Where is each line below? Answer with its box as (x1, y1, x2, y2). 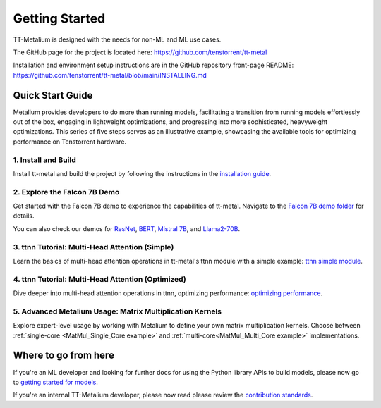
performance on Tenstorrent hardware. (13, 137, 127, 146)
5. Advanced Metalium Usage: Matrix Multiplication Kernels (13, 307, 222, 316)
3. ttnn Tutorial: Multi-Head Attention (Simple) (13, 242, 174, 252)
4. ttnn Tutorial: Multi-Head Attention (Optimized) (13, 274, 186, 284)
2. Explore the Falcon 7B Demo (13, 187, 120, 197)
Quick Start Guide (13, 89, 93, 101)
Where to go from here (13, 350, 114, 361)
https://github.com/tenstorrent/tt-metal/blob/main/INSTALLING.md (13, 70, 207, 79)
